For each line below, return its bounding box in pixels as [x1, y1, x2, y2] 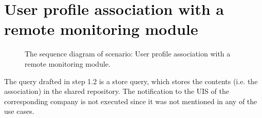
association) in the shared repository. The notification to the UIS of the [4, 86, 229, 96]
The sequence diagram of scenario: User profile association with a [25, 48, 231, 59]
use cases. [4, 106, 34, 116]
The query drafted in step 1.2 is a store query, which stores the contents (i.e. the [4, 75, 258, 86]
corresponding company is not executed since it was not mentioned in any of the [4, 95, 257, 106]
